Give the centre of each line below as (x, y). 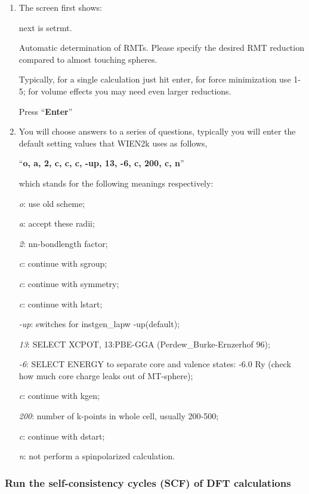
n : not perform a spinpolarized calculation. (97, 456)
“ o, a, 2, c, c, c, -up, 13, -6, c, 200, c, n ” (101, 163)
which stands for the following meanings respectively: (116, 183)
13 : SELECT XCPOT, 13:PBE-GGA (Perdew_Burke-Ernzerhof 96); (144, 344)
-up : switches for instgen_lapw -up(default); (99, 324)
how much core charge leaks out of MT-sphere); (106, 375)
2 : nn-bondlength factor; (63, 243)
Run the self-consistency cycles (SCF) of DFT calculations (148, 482)
